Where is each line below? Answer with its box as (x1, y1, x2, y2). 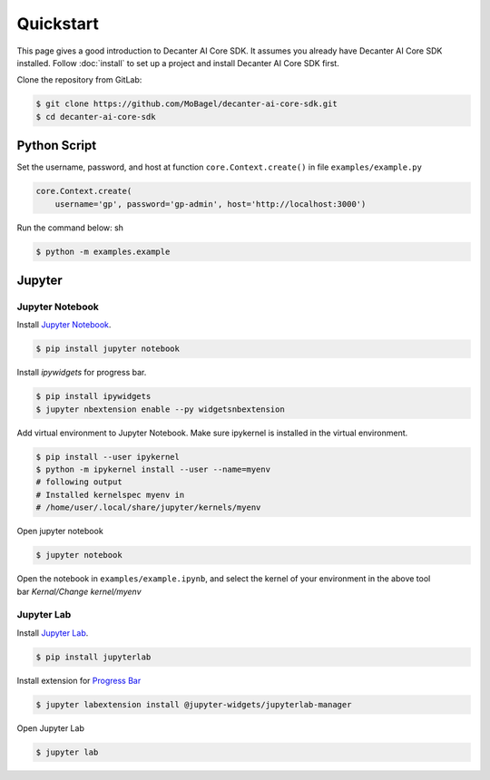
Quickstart (16, 14, 100, 34)
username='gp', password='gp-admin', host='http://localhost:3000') (54, 199, 367, 209)
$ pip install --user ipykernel (35, 452, 181, 462)
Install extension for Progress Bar (16, 675, 142, 686)
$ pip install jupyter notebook (35, 344, 181, 354)
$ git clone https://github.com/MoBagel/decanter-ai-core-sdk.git (35, 99, 338, 109)
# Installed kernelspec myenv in (35, 490, 185, 500)
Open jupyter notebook (16, 526, 103, 537)
